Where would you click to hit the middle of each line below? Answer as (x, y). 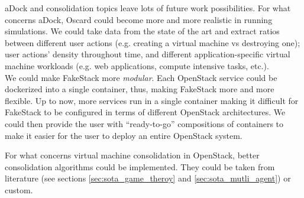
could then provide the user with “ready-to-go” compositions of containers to (144, 123)
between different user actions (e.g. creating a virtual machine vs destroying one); (153, 42)
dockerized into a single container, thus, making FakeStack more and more (140, 89)
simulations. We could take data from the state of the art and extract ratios (142, 31)
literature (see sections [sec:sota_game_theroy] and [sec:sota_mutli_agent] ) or (148, 178)
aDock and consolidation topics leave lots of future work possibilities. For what (148, 8)
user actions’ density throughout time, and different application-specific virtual (148, 54)
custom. (19, 189)
